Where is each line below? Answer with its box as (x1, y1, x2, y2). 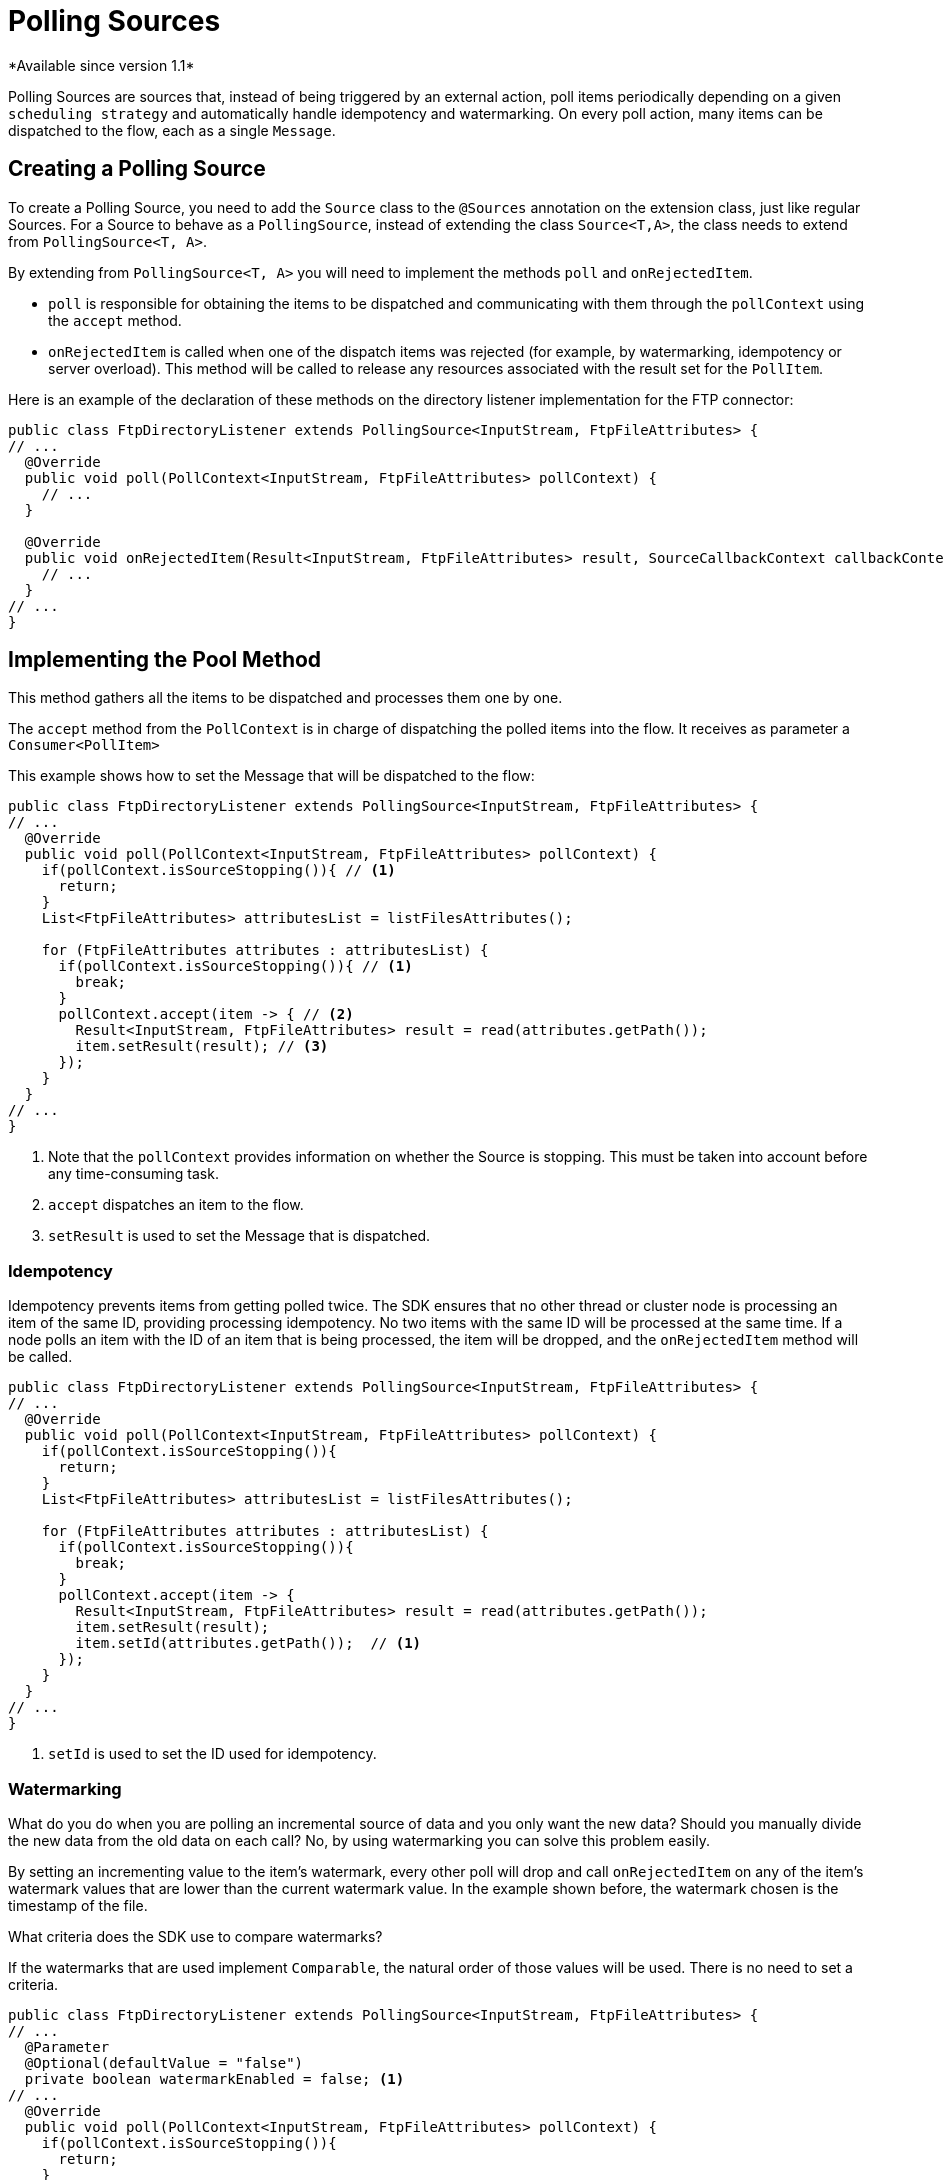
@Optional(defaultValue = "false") (24, 2054, 304, 2071)
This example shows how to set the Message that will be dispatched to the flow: (8, 767, 535, 785)
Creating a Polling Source (8, 156, 266, 182)
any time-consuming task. (48, 1165, 219, 1183)
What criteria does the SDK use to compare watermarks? (8, 1927, 383, 1945)
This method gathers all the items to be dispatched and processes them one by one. (8, 689, 563, 707)
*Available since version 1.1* (8, 56, 195, 74)
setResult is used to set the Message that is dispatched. (48, 1227, 431, 1245)
